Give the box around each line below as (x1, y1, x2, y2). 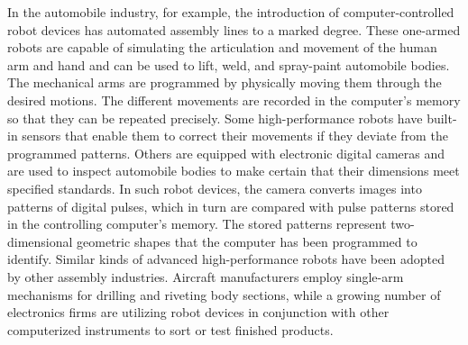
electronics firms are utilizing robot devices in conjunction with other (7, 303, 390, 322)
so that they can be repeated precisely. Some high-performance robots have (7, 108, 423, 127)
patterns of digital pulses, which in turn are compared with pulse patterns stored (7, 196, 454, 215)
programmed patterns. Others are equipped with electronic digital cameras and (7, 143, 445, 162)
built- (427, 108, 457, 127)
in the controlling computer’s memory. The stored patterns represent (7, 214, 387, 233)
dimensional (7, 232, 73, 250)
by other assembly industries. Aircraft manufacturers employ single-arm (7, 267, 404, 286)
